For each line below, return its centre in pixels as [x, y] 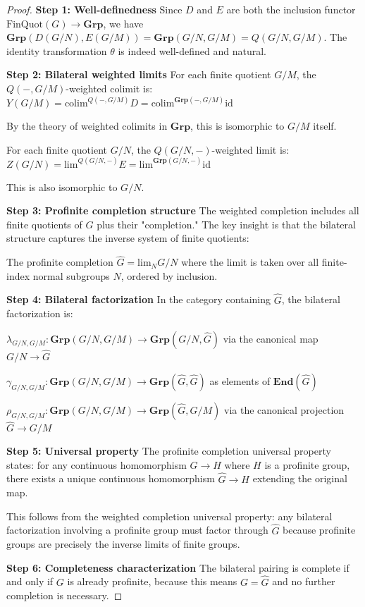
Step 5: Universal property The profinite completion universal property [169, 451]
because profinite [319, 530]
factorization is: [40, 313]
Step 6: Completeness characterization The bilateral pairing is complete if [178, 567]
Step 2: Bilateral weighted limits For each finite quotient [139, 74]
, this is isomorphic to [237, 125]
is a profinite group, [307, 464]
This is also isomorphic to [62, 186]
